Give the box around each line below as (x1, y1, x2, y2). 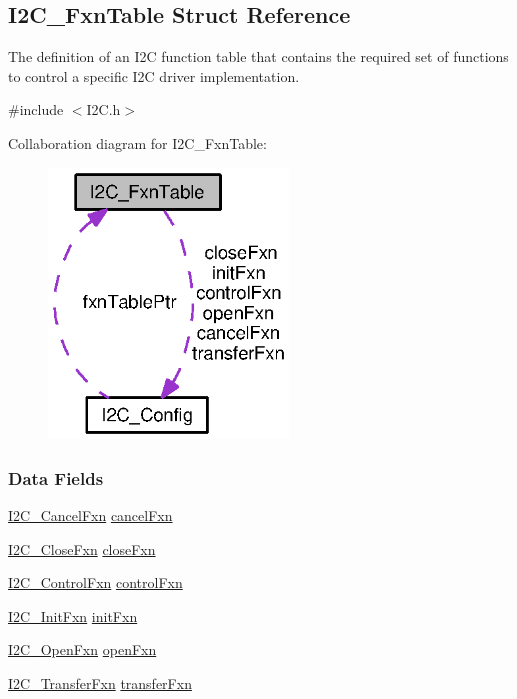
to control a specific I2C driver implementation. (8, 65, 300, 86)
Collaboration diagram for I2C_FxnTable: (8, 132, 267, 153)
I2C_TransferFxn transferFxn (8, 673, 192, 694)
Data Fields (8, 465, 104, 490)
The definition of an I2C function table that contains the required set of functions (8, 46, 509, 67)
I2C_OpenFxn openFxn (8, 639, 157, 660)
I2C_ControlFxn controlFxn (8, 572, 183, 593)
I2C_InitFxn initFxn (8, 605, 138, 626)
